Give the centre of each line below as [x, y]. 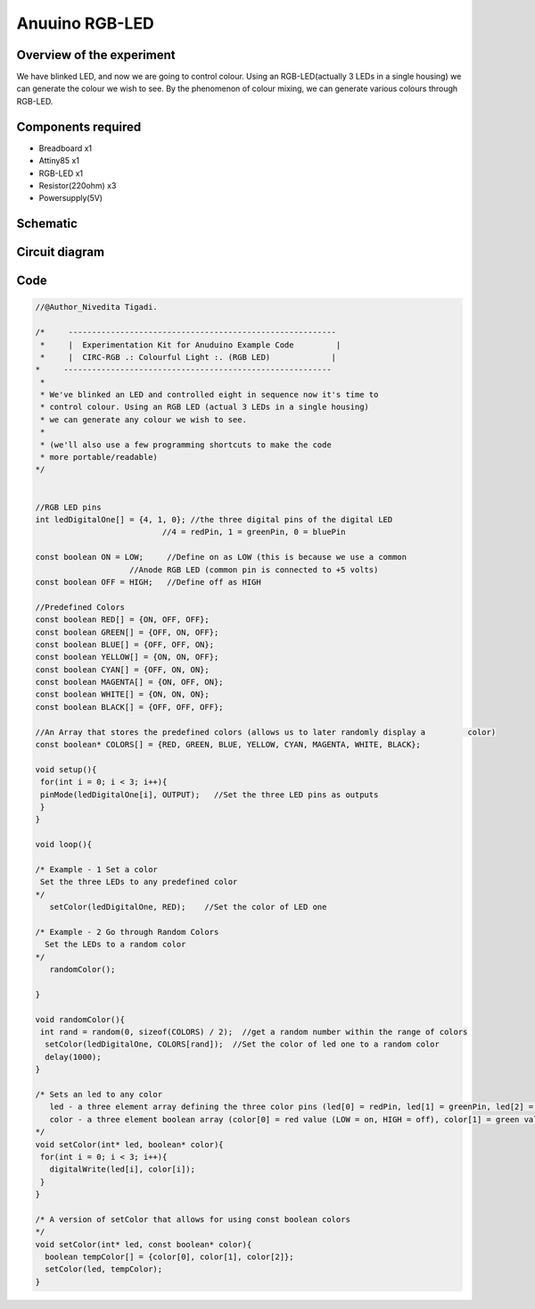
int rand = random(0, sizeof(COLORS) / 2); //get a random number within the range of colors [254, 1032]
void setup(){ [66, 769]
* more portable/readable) [99, 457]
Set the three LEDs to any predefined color [139, 882]
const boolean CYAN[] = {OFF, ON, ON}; [122, 669]
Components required [79, 126]
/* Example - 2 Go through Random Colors [127, 932]
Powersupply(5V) [70, 198]
